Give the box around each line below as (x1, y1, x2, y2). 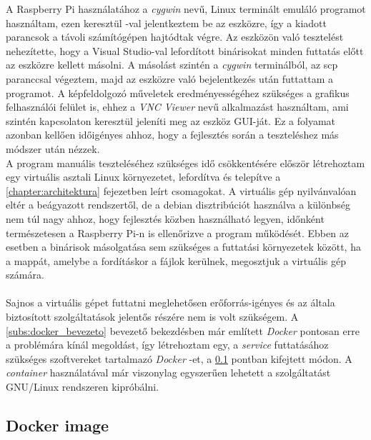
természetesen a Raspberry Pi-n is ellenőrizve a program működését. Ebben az (6, 225, 349, 240)
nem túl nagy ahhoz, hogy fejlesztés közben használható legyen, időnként (6, 211, 325, 226)
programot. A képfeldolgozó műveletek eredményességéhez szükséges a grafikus (6, 85, 350, 100)
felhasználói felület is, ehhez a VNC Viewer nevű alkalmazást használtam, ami (6, 99, 349, 114)
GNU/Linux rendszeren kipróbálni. (6, 379, 159, 394)
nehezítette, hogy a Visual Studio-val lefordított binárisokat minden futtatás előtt (6, 43, 364, 58)
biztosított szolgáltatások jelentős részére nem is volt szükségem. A (6, 309, 299, 324)
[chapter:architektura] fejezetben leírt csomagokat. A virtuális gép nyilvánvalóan (6, 183, 357, 198)
